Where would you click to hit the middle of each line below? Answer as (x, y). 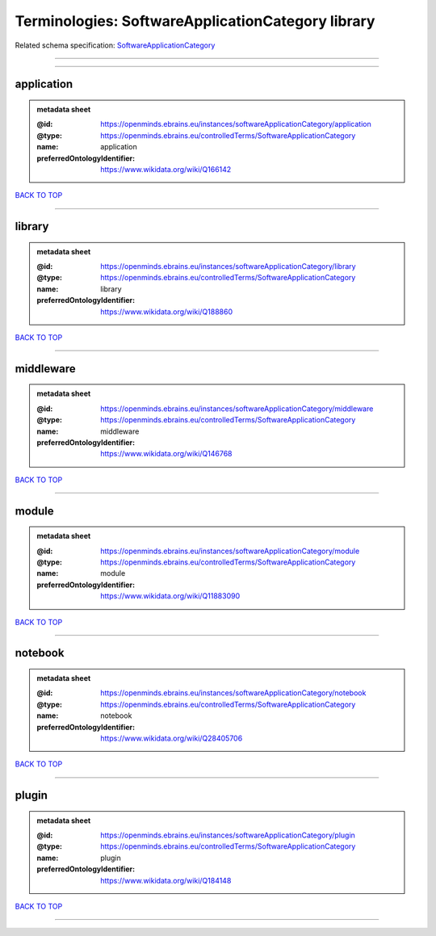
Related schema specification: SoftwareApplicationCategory (115, 45)
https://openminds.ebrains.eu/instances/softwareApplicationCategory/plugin (228, 835)
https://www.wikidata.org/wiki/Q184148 (166, 880)
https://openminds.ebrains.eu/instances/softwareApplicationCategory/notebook (233, 693)
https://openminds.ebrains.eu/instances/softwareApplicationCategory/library (228, 267)
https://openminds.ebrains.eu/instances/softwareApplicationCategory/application (236, 124)
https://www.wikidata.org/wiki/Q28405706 (172, 738)
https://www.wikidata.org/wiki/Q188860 (167, 312)
